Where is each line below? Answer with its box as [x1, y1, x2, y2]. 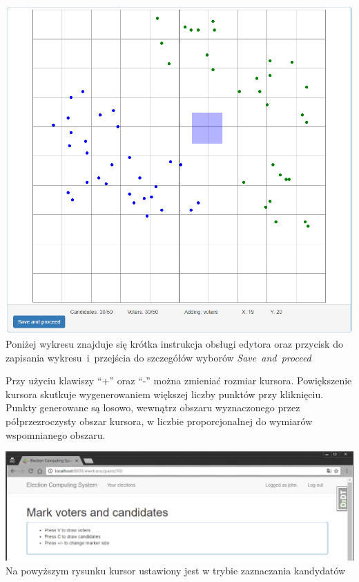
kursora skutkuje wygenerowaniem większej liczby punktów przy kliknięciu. [6, 386, 324, 401]
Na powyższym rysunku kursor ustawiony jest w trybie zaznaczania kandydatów [6, 563, 346, 577]
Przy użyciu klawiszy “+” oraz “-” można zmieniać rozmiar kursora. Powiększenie [6, 373, 352, 388]
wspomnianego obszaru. [6, 427, 106, 442]
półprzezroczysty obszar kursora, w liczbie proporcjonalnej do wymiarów [6, 413, 313, 428]
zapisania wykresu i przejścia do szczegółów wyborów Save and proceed [6, 350, 311, 364]
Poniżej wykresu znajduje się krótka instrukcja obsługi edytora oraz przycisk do [6, 336, 343, 350]
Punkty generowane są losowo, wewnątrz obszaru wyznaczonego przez [6, 400, 300, 415]
